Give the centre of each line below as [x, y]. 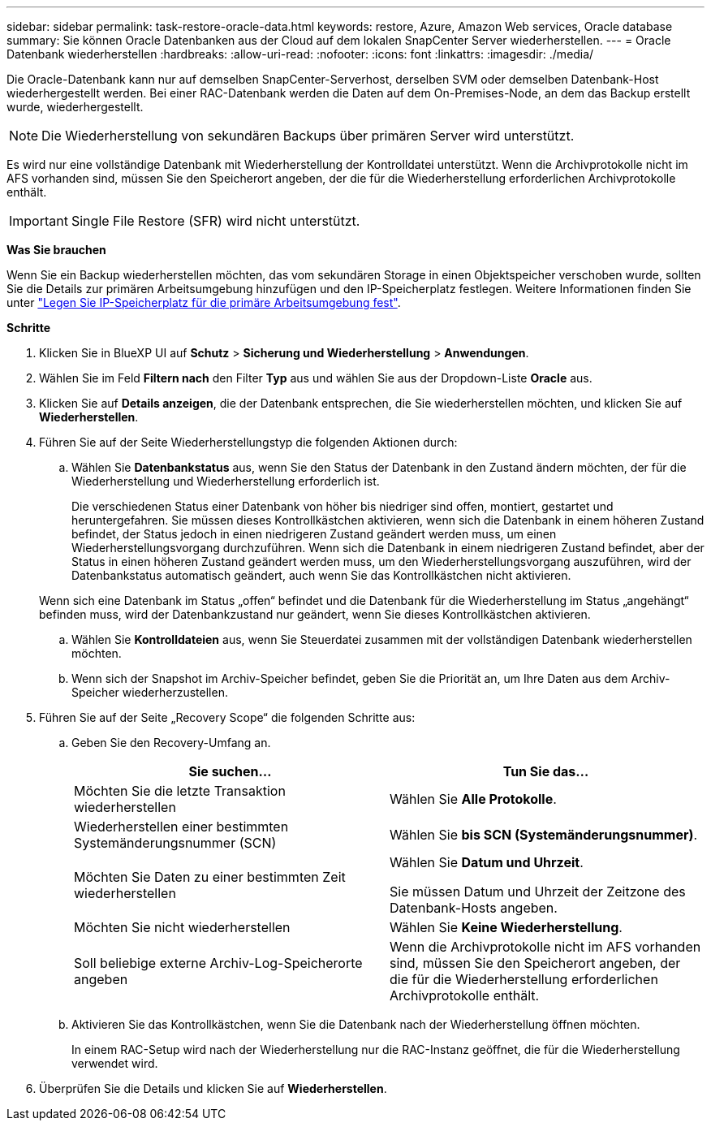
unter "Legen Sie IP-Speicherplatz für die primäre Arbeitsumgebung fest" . [204, 302]
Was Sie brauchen [56, 250]
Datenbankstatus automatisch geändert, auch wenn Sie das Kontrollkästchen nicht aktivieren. [321, 575]
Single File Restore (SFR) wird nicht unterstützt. [215, 221]
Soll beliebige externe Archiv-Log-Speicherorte [218, 963]
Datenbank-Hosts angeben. [474, 908]
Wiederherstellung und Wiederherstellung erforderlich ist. [226, 481]
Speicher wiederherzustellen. [150, 692]
